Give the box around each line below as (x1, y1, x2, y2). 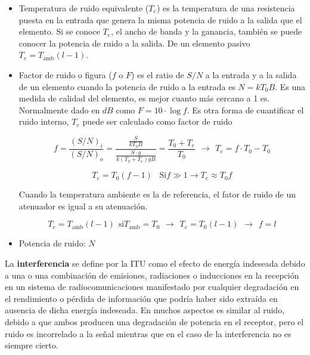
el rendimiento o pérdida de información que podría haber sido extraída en (5, 292, 278, 304)
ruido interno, (18, 115, 69, 128)
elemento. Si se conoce (18, 25, 100, 38)
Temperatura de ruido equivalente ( (18, 2, 149, 14)
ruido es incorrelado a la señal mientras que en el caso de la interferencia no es (5, 327, 292, 339)
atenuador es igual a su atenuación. (18, 199, 148, 212)
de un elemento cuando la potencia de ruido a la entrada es (18, 80, 235, 92)
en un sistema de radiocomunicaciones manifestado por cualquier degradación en (5, 280, 299, 293)
